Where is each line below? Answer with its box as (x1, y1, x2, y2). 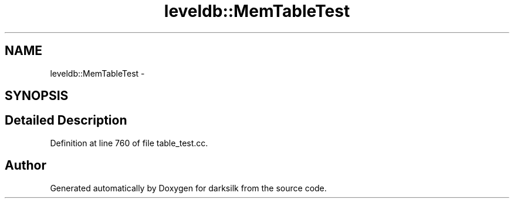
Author (5, 158, 46, 173)
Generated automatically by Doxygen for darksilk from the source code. (50, 183, 327, 193)
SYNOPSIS (5, 88, 69, 104)
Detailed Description (5, 113, 127, 128)
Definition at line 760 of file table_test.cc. (50, 137, 208, 148)
